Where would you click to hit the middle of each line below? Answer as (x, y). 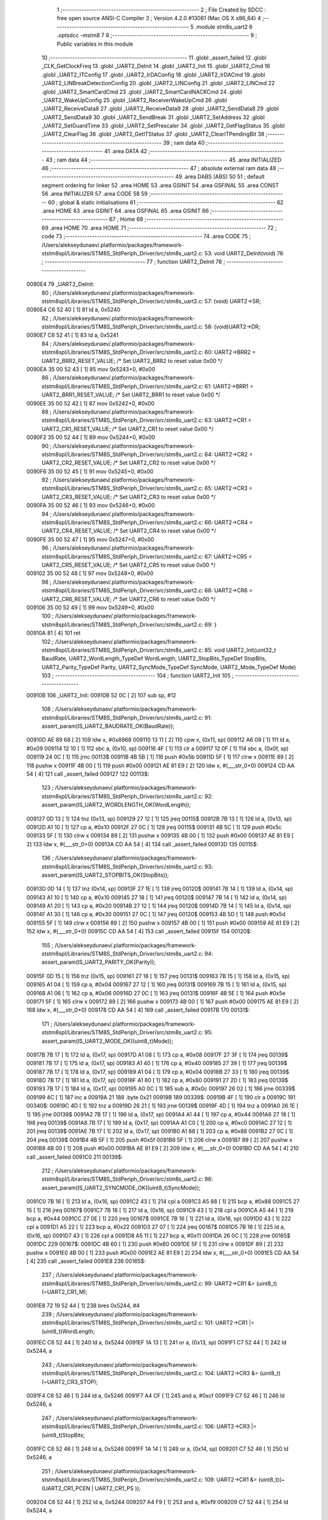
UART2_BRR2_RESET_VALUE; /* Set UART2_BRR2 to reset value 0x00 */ (132, 361)
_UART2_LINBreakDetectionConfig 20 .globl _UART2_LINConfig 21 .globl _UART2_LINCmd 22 (158, 83)
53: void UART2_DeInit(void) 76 (244, 253)
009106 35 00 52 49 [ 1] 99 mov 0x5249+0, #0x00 (90, 607)
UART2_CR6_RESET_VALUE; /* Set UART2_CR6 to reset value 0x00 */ (128, 599)
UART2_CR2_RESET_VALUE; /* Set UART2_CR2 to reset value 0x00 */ (128, 463)
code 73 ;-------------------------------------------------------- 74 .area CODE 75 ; (146, 237)
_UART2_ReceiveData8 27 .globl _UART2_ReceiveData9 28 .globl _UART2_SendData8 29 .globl (160, 109)
